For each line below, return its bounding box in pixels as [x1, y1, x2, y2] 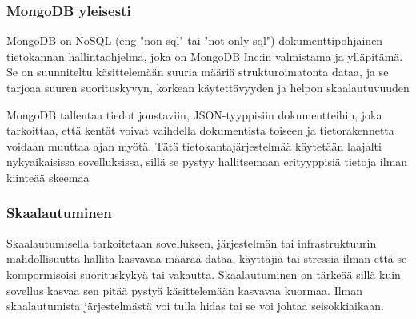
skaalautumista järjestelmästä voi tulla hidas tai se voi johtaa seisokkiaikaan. [6, 297, 384, 314]
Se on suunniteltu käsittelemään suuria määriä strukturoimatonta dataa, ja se [6, 63, 389, 80]
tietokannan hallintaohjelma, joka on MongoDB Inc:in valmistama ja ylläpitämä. [6, 47, 403, 64]
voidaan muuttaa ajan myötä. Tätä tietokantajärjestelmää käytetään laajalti [6, 137, 382, 154]
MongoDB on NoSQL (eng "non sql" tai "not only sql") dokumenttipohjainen [6, 32, 383, 49]
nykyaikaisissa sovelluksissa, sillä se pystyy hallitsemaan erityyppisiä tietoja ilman [6, 153, 408, 170]
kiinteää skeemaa [6, 168, 90, 185]
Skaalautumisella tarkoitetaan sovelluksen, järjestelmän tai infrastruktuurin [6, 234, 377, 251]
